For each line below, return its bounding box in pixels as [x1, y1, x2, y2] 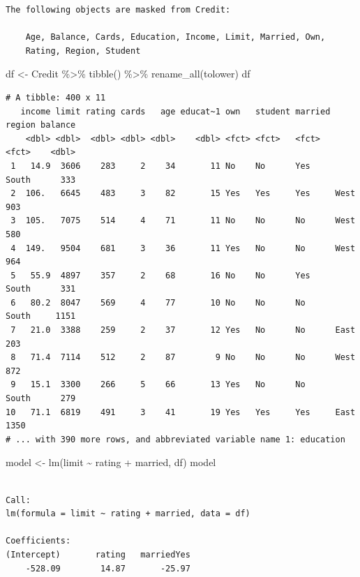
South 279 [6, 394, 76, 404]
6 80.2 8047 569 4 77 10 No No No [10, 297, 306, 308]
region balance [6, 120, 76, 130]
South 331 [6, 284, 76, 294]
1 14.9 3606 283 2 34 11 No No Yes [10, 160, 310, 171]
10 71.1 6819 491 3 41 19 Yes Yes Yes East [6, 407, 356, 417]
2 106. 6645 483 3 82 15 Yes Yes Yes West [10, 188, 356, 199]
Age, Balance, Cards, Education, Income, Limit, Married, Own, [25, 32, 326, 43]
